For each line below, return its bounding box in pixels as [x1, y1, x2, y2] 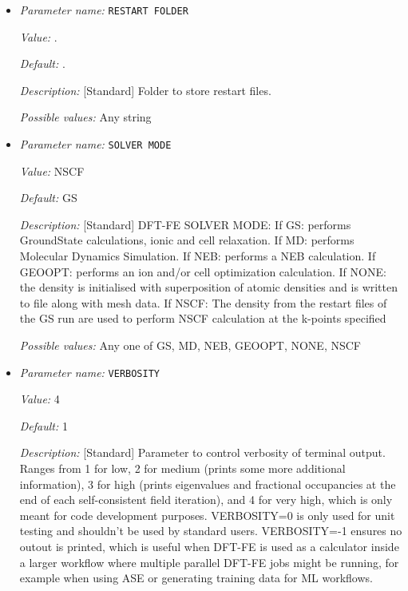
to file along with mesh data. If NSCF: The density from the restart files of [19, 294, 387, 311]
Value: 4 [19, 391, 60, 407]
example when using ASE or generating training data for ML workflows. [19, 569, 373, 586]
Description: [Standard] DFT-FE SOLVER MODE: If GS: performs [19, 216, 351, 232]
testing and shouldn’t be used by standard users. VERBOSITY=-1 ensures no [19, 522, 402, 539]
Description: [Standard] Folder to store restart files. [19, 81, 271, 98]
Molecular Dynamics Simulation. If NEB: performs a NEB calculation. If [19, 248, 376, 264]
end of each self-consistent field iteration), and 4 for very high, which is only [19, 491, 393, 508]
